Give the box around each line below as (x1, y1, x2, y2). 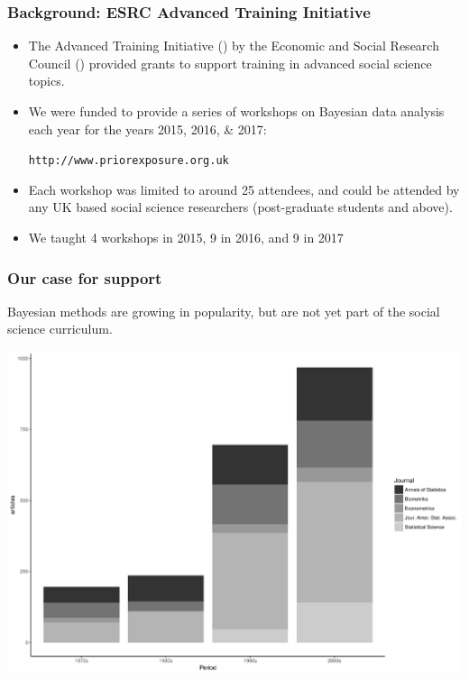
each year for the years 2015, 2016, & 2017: (28, 119, 267, 138)
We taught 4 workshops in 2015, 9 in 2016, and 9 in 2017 (28, 228, 344, 247)
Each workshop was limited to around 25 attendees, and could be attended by (28, 179, 460, 198)
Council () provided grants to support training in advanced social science (28, 53, 432, 72)
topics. (28, 71, 65, 90)
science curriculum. (7, 319, 113, 338)
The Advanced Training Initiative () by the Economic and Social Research (28, 36, 439, 55)
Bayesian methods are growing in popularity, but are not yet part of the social (7, 301, 440, 320)
